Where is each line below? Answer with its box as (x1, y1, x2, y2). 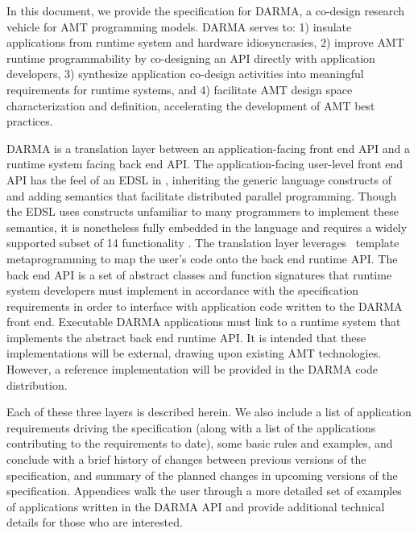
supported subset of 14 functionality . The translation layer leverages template (6, 234, 399, 251)
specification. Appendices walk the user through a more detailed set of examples (6, 482, 402, 499)
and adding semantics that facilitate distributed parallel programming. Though (6, 187, 397, 204)
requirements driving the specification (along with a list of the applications (6, 419, 376, 436)
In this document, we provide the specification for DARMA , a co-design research (6, 2, 404, 19)
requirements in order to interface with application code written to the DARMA (6, 297, 403, 314)
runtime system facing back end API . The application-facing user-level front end (6, 155, 404, 172)
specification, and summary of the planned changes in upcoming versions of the (6, 466, 398, 483)
